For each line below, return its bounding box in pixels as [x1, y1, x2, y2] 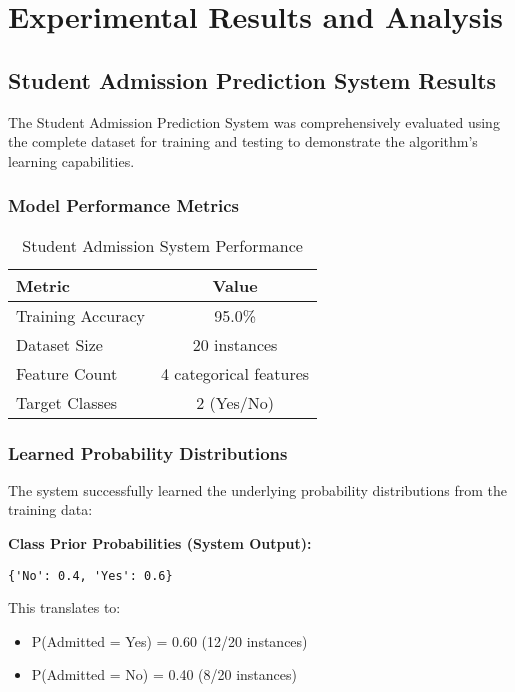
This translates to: [8, 597, 121, 618]
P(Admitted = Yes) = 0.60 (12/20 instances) [31, 630, 308, 651]
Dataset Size [16, 332, 103, 356]
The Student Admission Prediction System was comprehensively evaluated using [8, 111, 500, 132]
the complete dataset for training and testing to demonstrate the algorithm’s [8, 131, 478, 152]
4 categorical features [161, 361, 310, 385]
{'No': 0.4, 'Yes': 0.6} [8, 568, 173, 583]
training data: [8, 499, 93, 520]
